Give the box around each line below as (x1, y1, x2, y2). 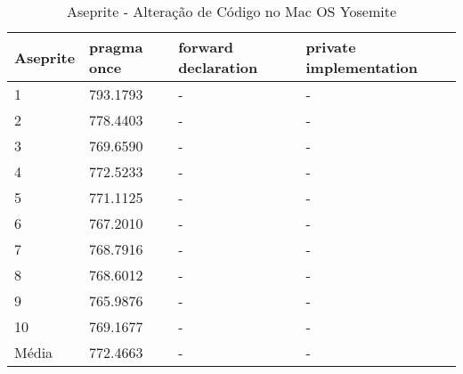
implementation (305, 57, 418, 77)
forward (178, 37, 234, 57)
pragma (89, 37, 143, 57)
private (305, 37, 356, 57)
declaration (178, 57, 258, 77)
